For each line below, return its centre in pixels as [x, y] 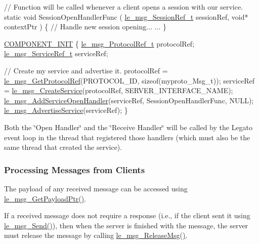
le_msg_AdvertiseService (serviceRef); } [66, 110]
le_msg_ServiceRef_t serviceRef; [56, 53]
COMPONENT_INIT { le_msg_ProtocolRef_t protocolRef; [99, 43]
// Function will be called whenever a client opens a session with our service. [123, 7]
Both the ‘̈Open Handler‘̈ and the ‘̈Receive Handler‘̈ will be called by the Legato [128, 127]
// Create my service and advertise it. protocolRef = [86, 70]
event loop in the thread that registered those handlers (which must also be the [127, 137]
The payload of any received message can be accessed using [96, 188]
